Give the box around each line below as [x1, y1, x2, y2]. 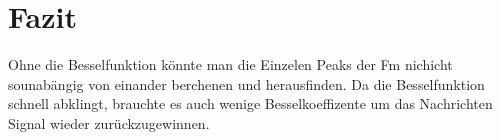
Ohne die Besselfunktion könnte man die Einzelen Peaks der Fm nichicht [8, 54, 453, 75]
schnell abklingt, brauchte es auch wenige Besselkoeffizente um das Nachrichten [8, 93, 493, 114]
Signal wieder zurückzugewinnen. [8, 112, 210, 133]
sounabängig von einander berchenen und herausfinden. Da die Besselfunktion [8, 73, 485, 94]
